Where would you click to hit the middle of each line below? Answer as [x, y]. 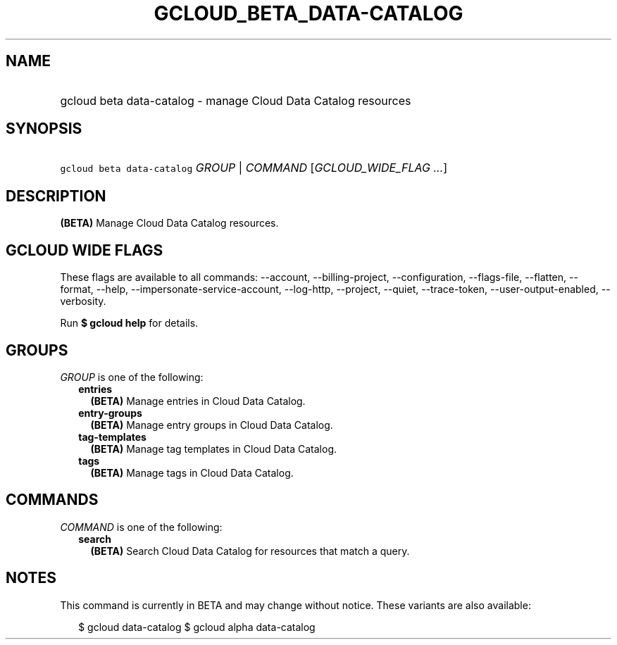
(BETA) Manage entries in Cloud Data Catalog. [198, 401]
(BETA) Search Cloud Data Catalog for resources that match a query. [250, 551]
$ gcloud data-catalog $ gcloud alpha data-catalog [197, 627]
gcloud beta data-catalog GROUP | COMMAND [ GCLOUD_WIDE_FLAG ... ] [254, 168]
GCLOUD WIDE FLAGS [85, 250]
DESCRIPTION [56, 196]
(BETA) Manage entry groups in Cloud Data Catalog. [212, 425]
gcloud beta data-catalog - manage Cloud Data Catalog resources [236, 100]
